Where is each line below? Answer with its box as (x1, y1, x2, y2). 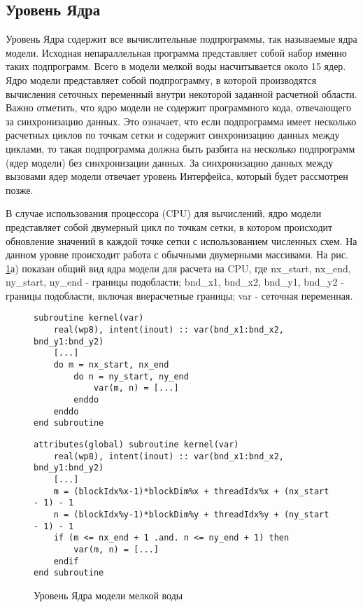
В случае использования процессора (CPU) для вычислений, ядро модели (6, 206, 322, 221)
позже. (6, 182, 34, 197)
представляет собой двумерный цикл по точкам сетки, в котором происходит (6, 219, 333, 234)
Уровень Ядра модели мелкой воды (34, 587, 183, 602)
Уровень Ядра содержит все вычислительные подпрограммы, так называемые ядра (6, 32, 357, 46)
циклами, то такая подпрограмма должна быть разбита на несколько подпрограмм (6, 141, 355, 155)
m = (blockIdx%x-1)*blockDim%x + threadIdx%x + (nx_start (53, 486, 329, 496)
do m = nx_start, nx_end (53, 360, 169, 370)
